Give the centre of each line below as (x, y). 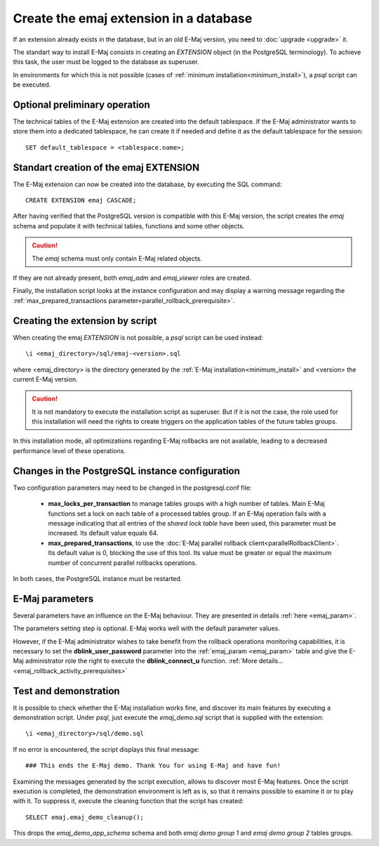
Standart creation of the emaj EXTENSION (106, 168)
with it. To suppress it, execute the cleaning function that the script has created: (128, 801)
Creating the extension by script (85, 321)
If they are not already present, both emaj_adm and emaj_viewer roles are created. (132, 278)
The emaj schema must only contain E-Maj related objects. (117, 258)
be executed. (32, 85)
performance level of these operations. (69, 450)
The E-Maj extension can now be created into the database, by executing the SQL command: (147, 184)
